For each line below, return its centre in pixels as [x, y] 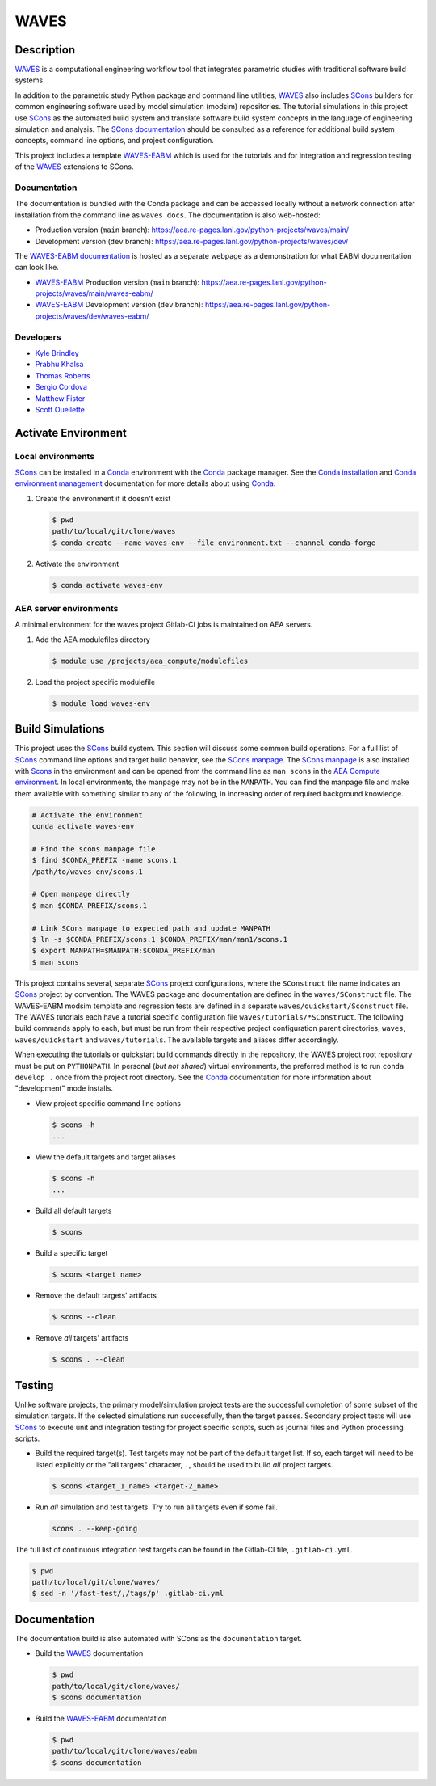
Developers [38, 337]
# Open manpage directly [81, 894]
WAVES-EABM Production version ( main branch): [117, 282]
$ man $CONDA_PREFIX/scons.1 [90, 905]
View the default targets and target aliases [106, 1157]
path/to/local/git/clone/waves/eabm [125, 1751]
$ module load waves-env [101, 703]
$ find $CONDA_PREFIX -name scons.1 [105, 860]
